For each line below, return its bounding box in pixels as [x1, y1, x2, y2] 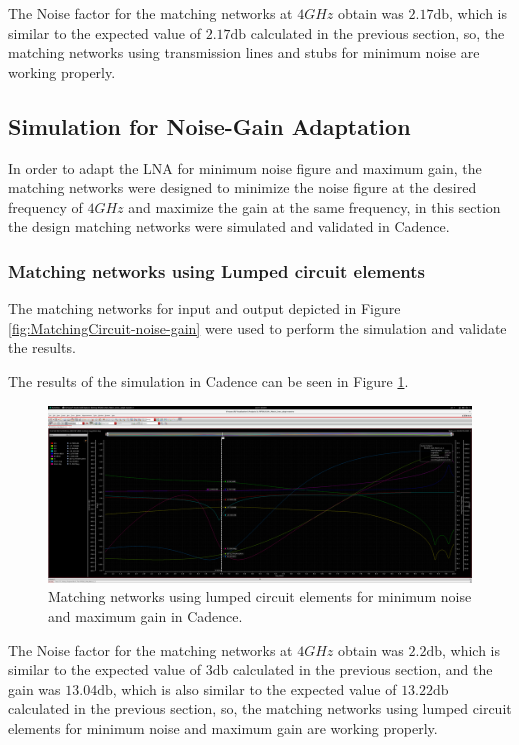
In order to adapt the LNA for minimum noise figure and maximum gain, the [8, 157, 482, 178]
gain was [8, 678, 61, 699]
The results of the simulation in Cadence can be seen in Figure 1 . [8, 370, 409, 391]
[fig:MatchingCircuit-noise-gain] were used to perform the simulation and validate [8, 317, 507, 338]
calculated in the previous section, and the [232, 659, 493, 680]
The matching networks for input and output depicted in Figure [8, 298, 401, 319]
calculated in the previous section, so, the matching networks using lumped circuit [8, 698, 512, 719]
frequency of [8, 196, 83, 217]
